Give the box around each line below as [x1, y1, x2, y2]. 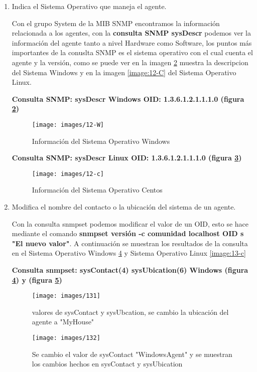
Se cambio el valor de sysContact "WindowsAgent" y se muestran [32, 348, 232, 359]
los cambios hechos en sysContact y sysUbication [32, 358, 183, 369]
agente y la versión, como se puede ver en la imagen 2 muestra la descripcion [12, 57, 248, 67]
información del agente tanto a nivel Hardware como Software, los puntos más [12, 37, 252, 48]
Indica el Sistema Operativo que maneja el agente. [12, 1, 167, 11]
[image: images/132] [32, 334, 100, 342]
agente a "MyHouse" [32, 316, 94, 327]
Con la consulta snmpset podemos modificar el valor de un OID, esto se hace [12, 218, 249, 229]
